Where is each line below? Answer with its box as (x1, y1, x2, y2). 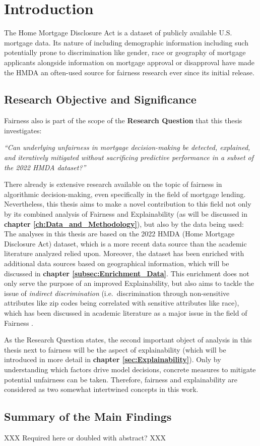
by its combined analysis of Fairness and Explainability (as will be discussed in (4, 209, 247, 219)
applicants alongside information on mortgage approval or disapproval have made (4, 57, 255, 67)
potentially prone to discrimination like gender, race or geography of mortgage (4, 47, 246, 58)
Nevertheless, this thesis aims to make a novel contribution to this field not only (4, 199, 251, 209)
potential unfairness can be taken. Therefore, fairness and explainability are (4, 374, 237, 384)
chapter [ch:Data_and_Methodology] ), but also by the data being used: (4, 218, 244, 229)
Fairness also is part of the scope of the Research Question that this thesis (4, 115, 242, 126)
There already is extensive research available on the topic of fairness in (4, 179, 222, 189)
